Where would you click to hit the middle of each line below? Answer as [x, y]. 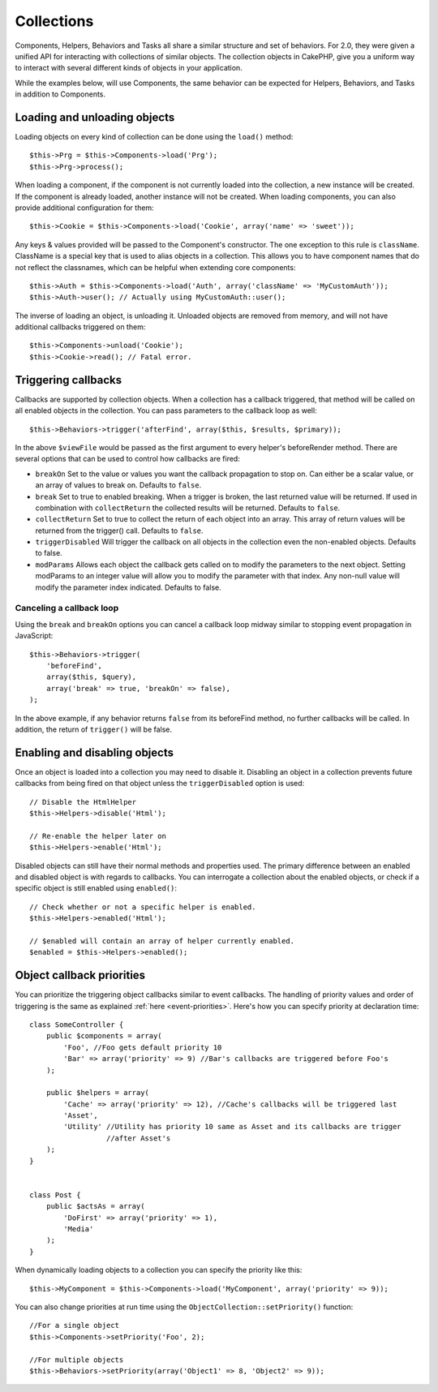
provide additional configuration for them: [84, 208]
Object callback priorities [80, 975]
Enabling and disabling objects [94, 752]
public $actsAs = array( [95, 1206]
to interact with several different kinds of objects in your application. [129, 68]
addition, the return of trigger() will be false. [94, 729]
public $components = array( [104, 1036]
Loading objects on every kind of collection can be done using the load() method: [154, 137]
